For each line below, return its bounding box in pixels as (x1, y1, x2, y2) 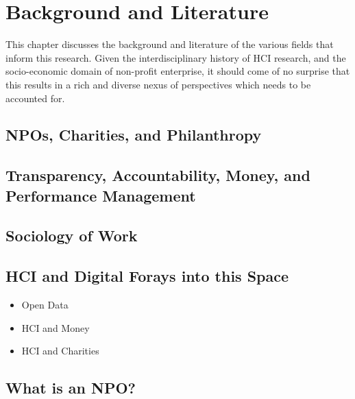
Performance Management (5, 184, 196, 206)
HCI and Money (21, 320, 90, 335)
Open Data (21, 298, 69, 312)
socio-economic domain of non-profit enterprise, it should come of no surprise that (5, 64, 350, 78)
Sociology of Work (5, 225, 138, 246)
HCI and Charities (21, 343, 99, 358)
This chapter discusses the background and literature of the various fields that (5, 37, 334, 51)
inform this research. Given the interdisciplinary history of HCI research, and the (5, 50, 346, 64)
